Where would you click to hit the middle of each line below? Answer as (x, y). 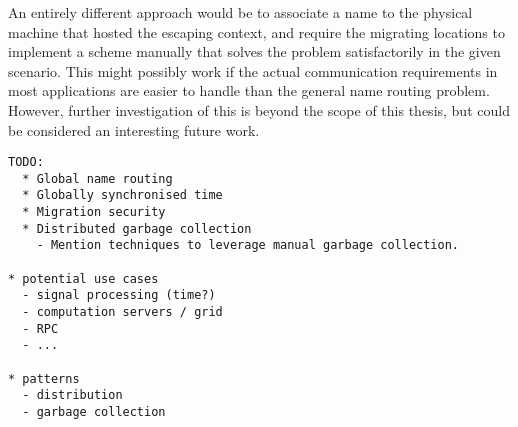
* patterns (44, 378)
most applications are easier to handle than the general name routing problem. (249, 90)
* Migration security (94, 212)
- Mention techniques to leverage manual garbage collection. (248, 245)
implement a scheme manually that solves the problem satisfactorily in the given (254, 51)
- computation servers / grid (122, 312)
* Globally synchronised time (122, 195)
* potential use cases (83, 278)
